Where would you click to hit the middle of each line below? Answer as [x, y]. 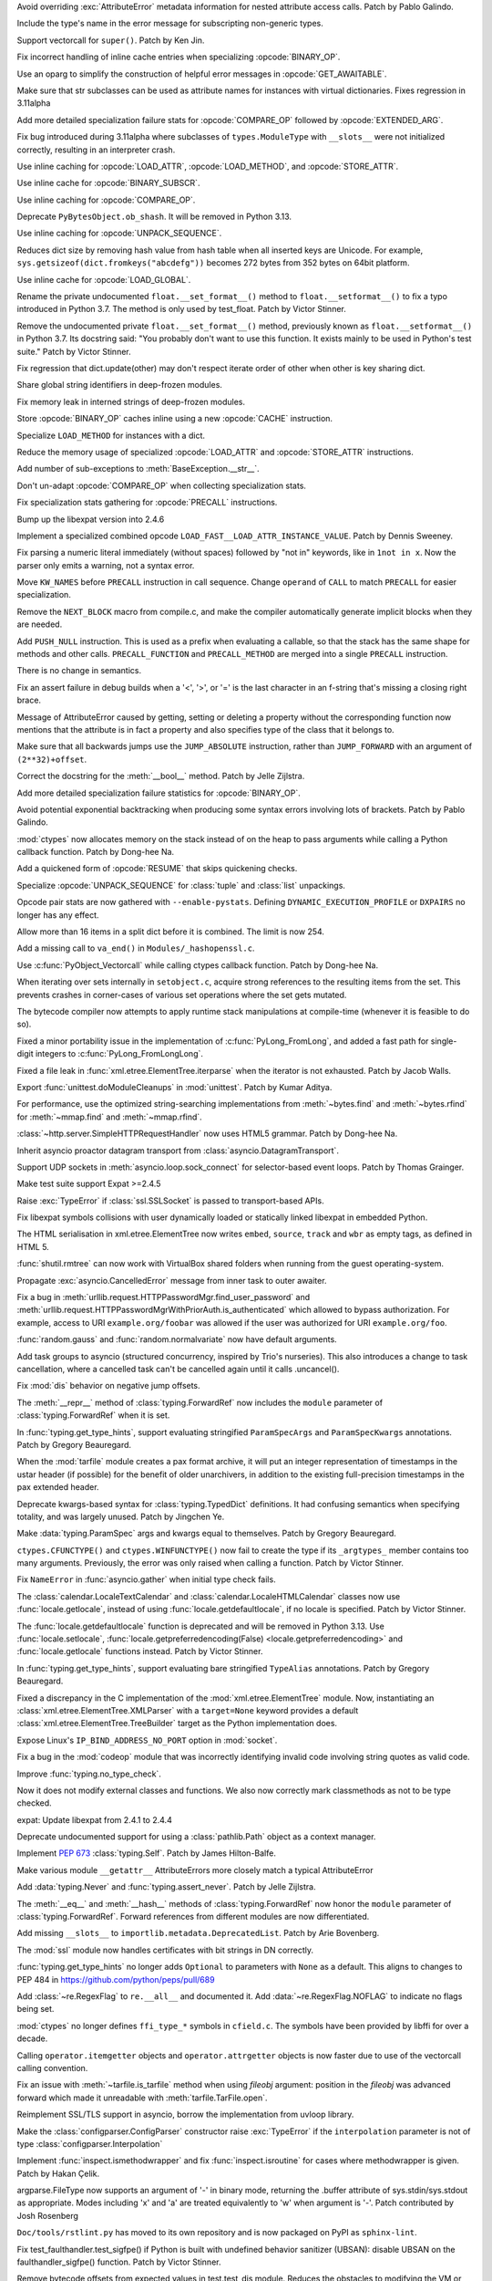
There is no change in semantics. [79, 671]
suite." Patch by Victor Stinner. [74, 351]
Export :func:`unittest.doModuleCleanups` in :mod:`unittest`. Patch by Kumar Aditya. [174, 1087]
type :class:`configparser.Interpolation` [90, 2143]
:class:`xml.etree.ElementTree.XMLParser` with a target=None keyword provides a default [188, 1710]
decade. [32, 2038]
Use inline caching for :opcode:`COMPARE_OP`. [106, 200]
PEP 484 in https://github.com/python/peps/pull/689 [116, 1979]
